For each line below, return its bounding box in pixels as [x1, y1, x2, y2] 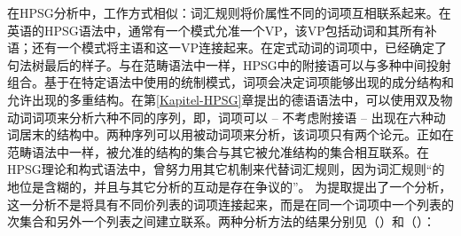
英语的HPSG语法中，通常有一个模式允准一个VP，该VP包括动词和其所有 [7, 20, 425, 39]
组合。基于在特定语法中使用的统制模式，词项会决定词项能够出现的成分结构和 [7, 73, 454, 91]
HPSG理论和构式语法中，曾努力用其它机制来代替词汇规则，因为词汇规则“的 [7, 160, 445, 178]
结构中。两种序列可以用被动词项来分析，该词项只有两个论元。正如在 [56, 125, 454, 144]
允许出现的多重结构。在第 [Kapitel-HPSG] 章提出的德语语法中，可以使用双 [7, 90, 428, 108]
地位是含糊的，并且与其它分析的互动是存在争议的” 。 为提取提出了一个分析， [7, 177, 452, 195]
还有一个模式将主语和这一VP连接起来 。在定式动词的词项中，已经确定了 [31, 38, 448, 57]
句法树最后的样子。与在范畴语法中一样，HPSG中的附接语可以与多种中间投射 [7, 55, 451, 74]
